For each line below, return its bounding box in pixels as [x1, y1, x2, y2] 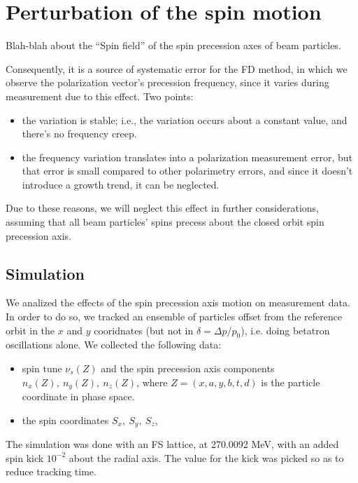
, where [136, 374, 168, 389]
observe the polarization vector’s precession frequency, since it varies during [6, 75, 329, 90]
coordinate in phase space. [22, 389, 135, 404]
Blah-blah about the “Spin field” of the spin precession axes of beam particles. [6, 38, 341, 53]
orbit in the [6, 322, 55, 337]
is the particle [261, 374, 320, 389]
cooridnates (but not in [94, 322, 194, 337]
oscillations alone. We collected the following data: [6, 337, 222, 352]
